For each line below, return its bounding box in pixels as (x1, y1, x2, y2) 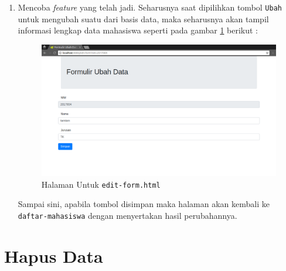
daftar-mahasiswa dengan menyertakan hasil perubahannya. (18, 209, 237, 222)
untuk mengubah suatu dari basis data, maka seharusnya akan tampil (18, 12, 269, 25)
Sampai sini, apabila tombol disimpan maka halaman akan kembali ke (18, 198, 270, 210)
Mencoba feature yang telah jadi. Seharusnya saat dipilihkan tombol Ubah (18, 1, 282, 13)
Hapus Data (4, 243, 103, 267)
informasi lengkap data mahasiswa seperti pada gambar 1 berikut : (18, 24, 258, 36)
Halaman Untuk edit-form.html (41, 178, 161, 190)
